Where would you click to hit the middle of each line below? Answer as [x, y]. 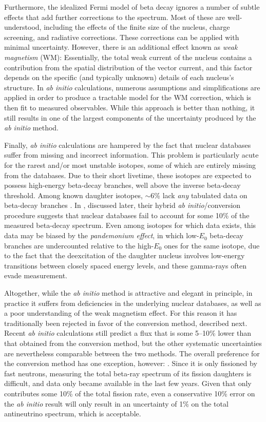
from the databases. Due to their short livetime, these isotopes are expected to [128, 175]
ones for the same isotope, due [212, 245]
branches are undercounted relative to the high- [79, 245]
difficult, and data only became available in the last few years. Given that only [128, 383]
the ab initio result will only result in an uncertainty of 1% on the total [116, 403]
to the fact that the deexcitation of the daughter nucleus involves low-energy [125, 255]
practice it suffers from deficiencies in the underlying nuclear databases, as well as [133, 303]
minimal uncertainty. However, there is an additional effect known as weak [121, 47]
